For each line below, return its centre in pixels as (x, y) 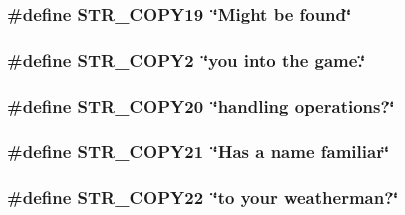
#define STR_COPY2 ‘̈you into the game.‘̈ (186, 59)
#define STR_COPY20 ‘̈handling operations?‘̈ (201, 105)
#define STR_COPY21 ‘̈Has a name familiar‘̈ (198, 151)
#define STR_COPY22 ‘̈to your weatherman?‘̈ (203, 197)
